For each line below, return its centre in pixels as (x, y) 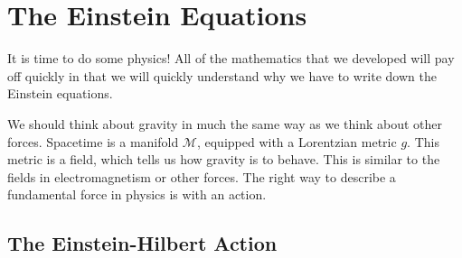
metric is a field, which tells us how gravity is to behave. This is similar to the (224, 159)
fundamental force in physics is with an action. (137, 194)
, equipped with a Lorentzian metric (297, 141)
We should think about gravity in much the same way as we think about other (225, 123)
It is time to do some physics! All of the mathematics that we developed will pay (231, 58)
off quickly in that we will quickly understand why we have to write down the (222, 75)
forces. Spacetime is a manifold (93, 141)
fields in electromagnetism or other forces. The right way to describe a (202, 176)
